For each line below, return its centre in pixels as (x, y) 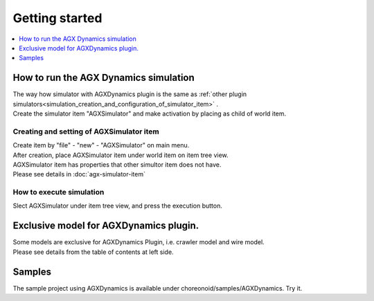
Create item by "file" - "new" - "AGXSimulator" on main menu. (101, 145)
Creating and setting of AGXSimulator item (86, 131)
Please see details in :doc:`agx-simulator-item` (79, 174)
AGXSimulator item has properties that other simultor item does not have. (117, 164)
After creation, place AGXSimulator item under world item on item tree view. (121, 155)
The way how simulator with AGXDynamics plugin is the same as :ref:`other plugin (130, 94)
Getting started (57, 18)
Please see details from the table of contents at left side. (93, 252)
